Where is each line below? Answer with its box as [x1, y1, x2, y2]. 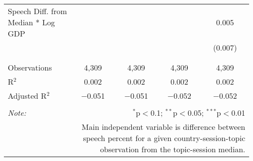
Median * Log [8, 17, 55, 28]
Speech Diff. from [8, 5, 67, 17]
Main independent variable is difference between [81, 121, 245, 132]
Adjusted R [8, 90, 47, 101]
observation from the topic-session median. [100, 143, 245, 155]
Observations [8, 62, 52, 73]
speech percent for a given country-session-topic [83, 132, 245, 143]
